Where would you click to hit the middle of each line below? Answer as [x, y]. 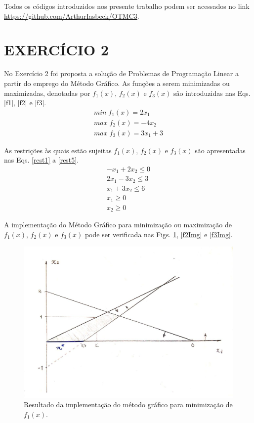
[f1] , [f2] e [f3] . [25, 103]
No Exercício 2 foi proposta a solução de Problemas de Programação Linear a [121, 73]
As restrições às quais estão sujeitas [58, 150]
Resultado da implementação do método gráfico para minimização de [128, 404]
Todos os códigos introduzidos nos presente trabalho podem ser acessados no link [127, 6]
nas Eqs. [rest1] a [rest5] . [42, 160]
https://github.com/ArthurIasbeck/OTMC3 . [72, 16]
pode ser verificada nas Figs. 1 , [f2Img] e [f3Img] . [159, 234]
